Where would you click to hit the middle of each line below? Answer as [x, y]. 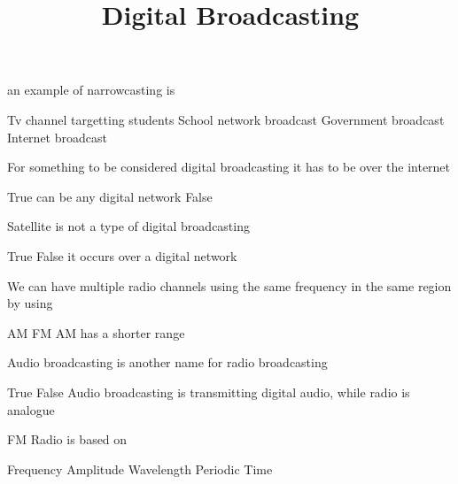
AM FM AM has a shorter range [96, 332]
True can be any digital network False [110, 196]
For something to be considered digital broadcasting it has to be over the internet [229, 167]
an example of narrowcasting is [91, 90]
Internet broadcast [57, 137]
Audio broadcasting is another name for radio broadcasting [167, 362]
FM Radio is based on [67, 439]
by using [30, 303]
